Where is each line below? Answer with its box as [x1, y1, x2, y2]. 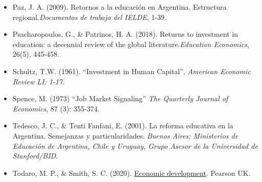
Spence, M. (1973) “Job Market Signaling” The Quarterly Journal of [12, 93, 228, 104]
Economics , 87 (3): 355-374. [12, 103, 100, 113]
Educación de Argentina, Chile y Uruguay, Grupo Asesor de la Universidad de [12, 140, 258, 151]
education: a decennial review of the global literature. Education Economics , [12, 38, 249, 49]
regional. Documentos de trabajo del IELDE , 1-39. [12, 11, 167, 22]
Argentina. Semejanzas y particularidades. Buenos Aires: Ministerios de [12, 130, 238, 141]
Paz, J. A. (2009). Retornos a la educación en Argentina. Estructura [12, 2, 227, 12]
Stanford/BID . [12, 150, 58, 161]
